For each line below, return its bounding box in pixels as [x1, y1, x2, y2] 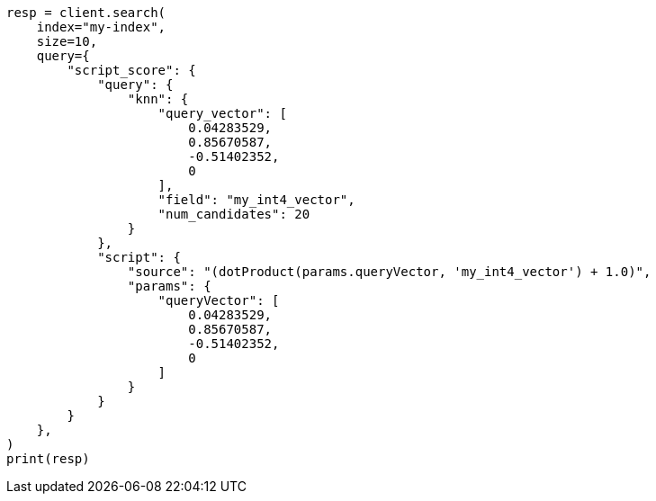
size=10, [36, 34, 98, 49]
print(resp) [6, 452, 90, 466]
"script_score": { [67, 63, 196, 77]
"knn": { [127, 92, 189, 106]
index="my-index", [36, 20, 166, 34]
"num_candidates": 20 [157, 207, 310, 221]
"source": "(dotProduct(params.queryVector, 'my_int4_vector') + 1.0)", [127, 264, 652, 279]
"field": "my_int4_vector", [157, 192, 355, 207]
